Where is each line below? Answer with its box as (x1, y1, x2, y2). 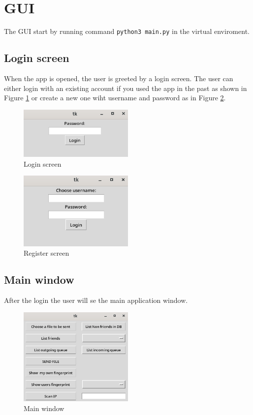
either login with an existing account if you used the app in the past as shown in (4, 83, 247, 93)
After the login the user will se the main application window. (4, 295, 188, 305)
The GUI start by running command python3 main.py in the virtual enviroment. (4, 26, 250, 36)
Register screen (24, 248, 69, 258)
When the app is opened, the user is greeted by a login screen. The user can (4, 73, 233, 83)
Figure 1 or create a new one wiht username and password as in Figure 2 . (4, 92, 226, 103)
